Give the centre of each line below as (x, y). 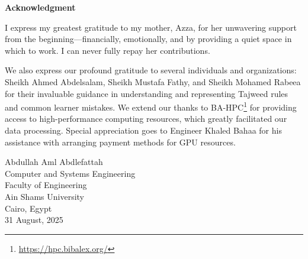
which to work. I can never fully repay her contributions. (108, 50)
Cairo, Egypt (28, 208)
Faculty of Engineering (46, 185)
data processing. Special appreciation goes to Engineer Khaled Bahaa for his (143, 130)
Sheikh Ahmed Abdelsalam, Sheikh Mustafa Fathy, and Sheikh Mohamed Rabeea (153, 81)
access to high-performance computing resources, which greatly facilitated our (146, 119)
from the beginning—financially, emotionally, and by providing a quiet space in (148, 39)
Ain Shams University (44, 196)
